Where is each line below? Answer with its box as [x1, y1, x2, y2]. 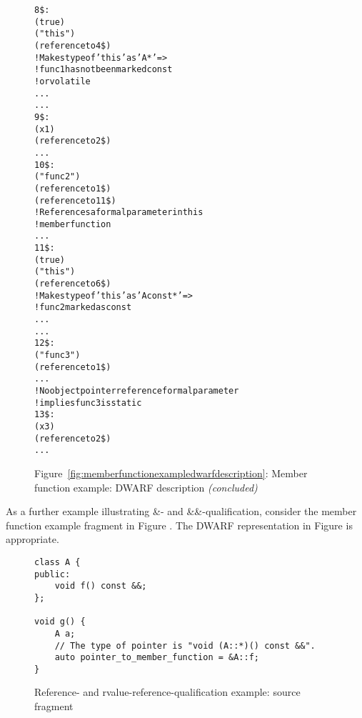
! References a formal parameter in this [34, 207, 203, 218]
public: [34, 569, 71, 579]
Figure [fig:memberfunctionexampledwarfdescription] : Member [34, 465, 308, 480]
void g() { [34, 617, 86, 627]
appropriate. [6, 532, 59, 547]
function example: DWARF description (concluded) [34, 479, 258, 494]
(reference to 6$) [34, 279, 111, 289]
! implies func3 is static [34, 397, 142, 408]
